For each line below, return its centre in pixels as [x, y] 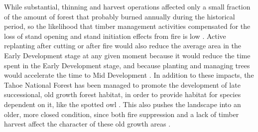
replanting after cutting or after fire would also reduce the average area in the [123, 46]
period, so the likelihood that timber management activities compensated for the [127, 26]
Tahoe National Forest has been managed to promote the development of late [122, 84]
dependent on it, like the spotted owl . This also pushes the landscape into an [123, 104]
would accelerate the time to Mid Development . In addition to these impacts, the [129, 75]
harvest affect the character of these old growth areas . [87, 124]
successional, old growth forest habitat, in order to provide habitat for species [123, 94]
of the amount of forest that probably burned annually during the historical [120, 16]
